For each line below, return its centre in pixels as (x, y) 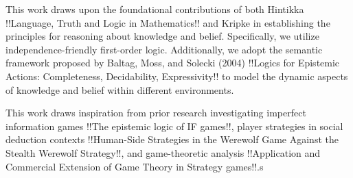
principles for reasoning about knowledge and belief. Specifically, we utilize (162, 36)
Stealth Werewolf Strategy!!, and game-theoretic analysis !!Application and (163, 152)
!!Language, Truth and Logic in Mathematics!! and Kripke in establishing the (168, 22)
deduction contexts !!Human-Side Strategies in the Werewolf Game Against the (172, 139)
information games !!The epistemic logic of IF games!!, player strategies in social (174, 126)
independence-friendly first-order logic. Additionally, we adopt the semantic (164, 49)
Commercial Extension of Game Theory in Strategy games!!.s (135, 166)
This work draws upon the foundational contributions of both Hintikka (155, 9)
